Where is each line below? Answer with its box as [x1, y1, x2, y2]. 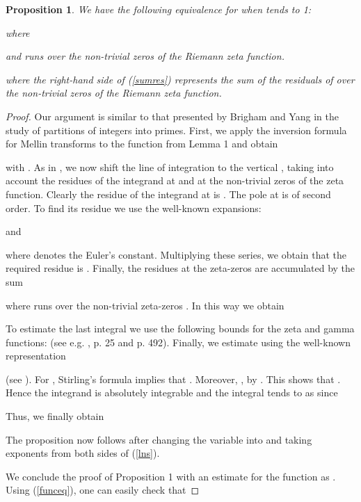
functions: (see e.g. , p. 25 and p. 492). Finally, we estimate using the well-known [6, 334, 351, 349]
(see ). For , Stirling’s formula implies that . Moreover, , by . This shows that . [6, 371, 341, 386]
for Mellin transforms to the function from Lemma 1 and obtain [6, 136, 278, 151]
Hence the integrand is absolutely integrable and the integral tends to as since [6, 385, 338, 400]
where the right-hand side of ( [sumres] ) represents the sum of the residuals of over [6, 72, 355, 86]
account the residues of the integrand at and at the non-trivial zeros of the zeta [6, 173, 344, 188]
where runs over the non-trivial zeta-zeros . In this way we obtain [6, 298, 284, 312]
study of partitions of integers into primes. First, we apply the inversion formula [6, 122, 347, 137]
